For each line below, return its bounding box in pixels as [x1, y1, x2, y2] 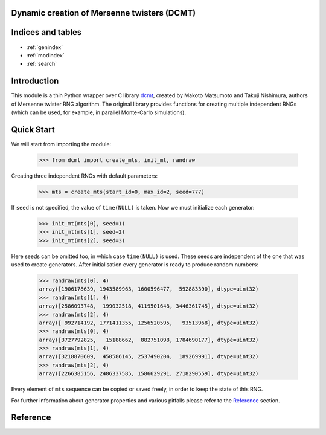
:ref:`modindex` [26, 51, 65, 59]
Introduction [11, 76, 59, 86]
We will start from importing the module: [11, 140, 112, 147]
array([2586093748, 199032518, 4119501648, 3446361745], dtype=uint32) [39, 303, 259, 309]
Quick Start [11, 124, 55, 135]
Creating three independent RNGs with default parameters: [11, 172, 158, 179]
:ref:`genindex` [26, 43, 63, 51]
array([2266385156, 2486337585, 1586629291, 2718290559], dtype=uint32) [39, 370, 259, 377]
